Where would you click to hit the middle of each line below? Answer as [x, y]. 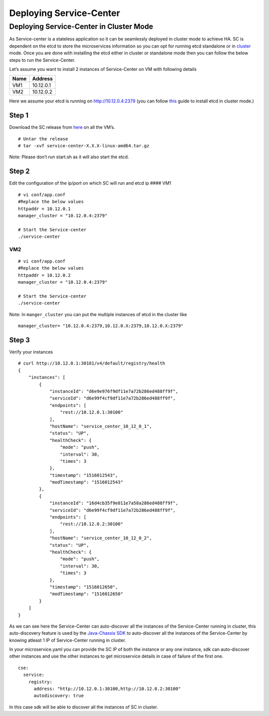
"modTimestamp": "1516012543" [86, 482]
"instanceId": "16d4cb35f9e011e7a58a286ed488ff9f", [114, 503]
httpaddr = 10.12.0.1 [44, 209]
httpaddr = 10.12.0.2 [44, 275]
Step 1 [19, 116]
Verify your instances [31, 352]
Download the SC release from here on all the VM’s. [62, 127]
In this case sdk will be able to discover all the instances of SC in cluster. [84, 707]
